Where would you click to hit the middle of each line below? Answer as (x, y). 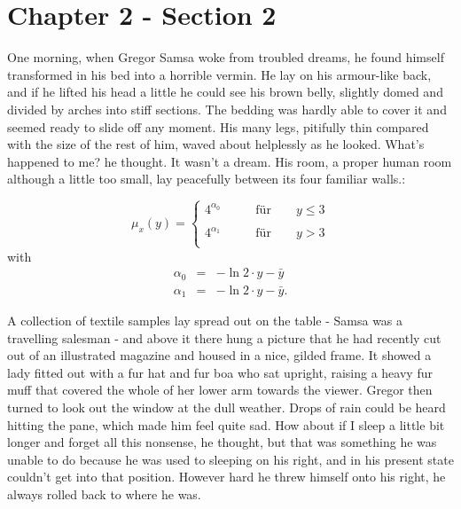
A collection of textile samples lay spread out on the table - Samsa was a (205, 321)
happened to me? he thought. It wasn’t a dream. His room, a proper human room (230, 161)
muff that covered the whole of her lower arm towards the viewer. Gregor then (220, 390)
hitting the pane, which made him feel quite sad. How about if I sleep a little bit (226, 424)
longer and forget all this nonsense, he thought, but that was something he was (222, 442)
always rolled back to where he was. (104, 494)
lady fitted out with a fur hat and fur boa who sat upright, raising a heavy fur (220, 372)
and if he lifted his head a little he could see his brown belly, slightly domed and (225, 92)
